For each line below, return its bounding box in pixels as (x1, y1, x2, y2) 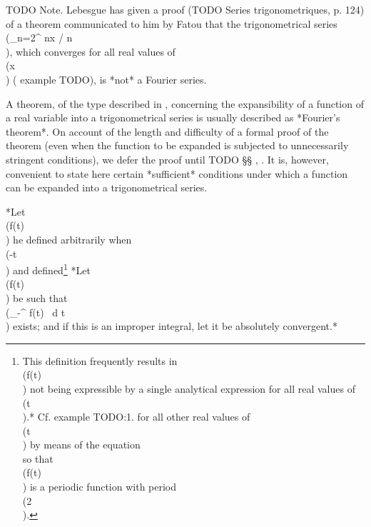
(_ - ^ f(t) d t (6, 304, 66, 319)
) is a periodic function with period (22, 479, 177, 494)
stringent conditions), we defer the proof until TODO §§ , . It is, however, (6, 151, 329, 166)
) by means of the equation (22, 437, 141, 452)
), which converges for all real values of (6, 44, 176, 59)
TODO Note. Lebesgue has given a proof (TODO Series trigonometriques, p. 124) (6, 2, 365, 16)
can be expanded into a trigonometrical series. (6, 180, 208, 195)
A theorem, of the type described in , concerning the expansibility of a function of (6, 96, 364, 111)
